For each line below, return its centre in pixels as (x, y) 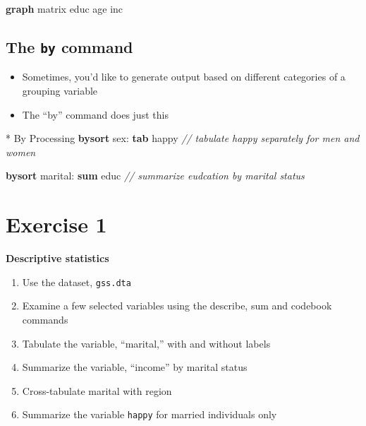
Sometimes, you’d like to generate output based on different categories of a (184, 77)
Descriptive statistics (57, 258)
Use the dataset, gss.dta (77, 282)
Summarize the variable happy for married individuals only (150, 414)
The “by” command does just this (95, 114)
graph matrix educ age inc (65, 8)
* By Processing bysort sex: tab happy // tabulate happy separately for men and (183, 138)
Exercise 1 (56, 224)
